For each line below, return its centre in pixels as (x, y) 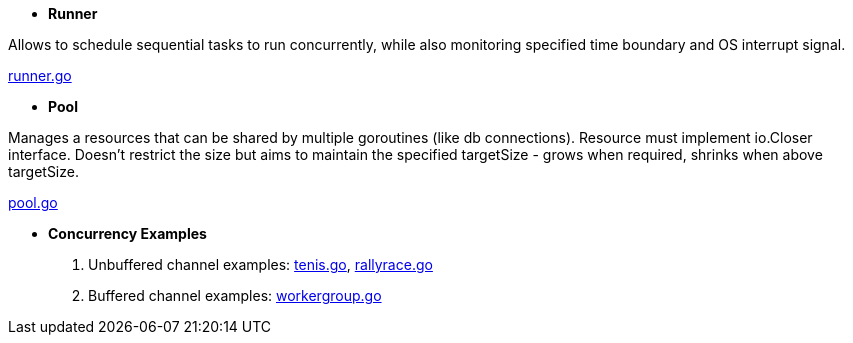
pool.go (33, 202)
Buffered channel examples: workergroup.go (235, 295)
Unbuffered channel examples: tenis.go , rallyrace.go (260, 264)
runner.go (40, 75)
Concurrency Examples (127, 233)
